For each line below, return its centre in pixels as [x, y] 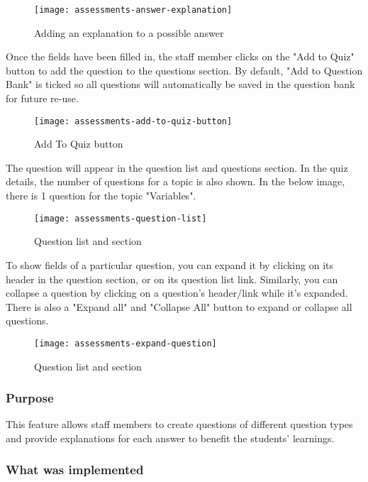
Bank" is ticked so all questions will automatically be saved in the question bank [180, 84]
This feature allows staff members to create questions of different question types [179, 424]
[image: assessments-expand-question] [126, 343]
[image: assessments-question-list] [121, 218]
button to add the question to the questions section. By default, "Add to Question [184, 70]
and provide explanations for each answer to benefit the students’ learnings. [170, 438]
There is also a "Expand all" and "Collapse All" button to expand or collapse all [179, 306]
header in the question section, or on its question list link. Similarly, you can [172, 279]
